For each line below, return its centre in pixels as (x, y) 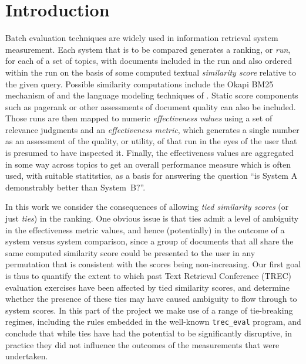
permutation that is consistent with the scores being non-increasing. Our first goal (153, 264)
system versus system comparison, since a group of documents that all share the (149, 241)
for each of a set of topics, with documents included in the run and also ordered (149, 61)
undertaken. (27, 356)
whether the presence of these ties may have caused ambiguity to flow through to (151, 299)
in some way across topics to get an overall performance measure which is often (148, 164)
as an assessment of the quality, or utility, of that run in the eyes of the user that (151, 141)
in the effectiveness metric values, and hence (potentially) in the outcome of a (145, 229)
